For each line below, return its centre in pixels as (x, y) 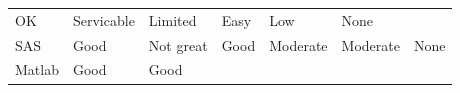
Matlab (37, 69)
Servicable (103, 19)
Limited (172, 19)
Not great (178, 44)
